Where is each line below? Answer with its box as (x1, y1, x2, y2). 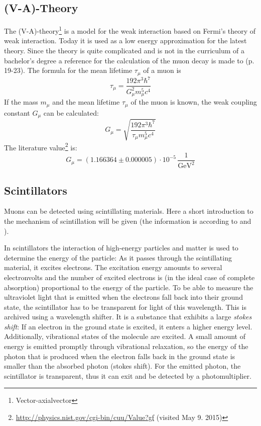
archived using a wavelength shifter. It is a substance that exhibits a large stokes (4, 311, 252, 322)
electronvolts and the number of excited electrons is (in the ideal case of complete (4, 272, 255, 282)
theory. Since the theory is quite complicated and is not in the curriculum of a (4, 45, 245, 56)
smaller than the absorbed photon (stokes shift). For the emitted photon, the (4, 361, 241, 371)
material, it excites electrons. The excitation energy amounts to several (4, 262, 222, 273)
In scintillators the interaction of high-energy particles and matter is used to (4, 242, 238, 253)
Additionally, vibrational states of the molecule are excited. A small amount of (4, 331, 245, 342)
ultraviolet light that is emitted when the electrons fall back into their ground (4, 292, 243, 302)
